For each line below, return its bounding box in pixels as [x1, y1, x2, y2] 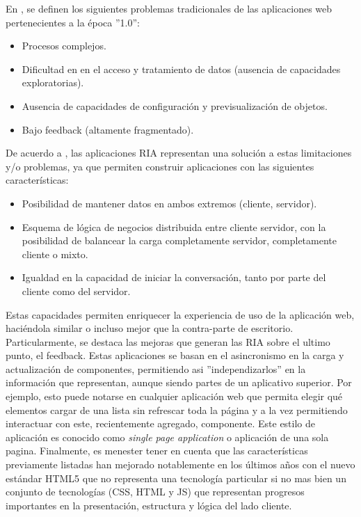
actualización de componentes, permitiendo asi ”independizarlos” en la [6, 361, 306, 376]
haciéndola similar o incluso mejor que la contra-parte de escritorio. [6, 321, 294, 335]
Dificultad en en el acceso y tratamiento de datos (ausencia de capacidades [22, 61, 341, 76]
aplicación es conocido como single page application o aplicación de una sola [6, 429, 329, 444]
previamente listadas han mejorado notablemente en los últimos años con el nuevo [6, 457, 355, 472]
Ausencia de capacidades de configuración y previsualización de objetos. [22, 98, 328, 113]
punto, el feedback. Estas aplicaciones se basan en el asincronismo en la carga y [6, 348, 344, 363]
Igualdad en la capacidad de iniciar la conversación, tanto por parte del [22, 270, 326, 285]
